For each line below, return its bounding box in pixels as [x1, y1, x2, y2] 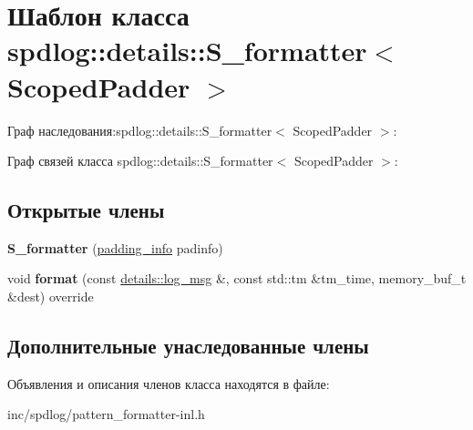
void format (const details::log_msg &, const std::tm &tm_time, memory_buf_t [7, 269, 467, 288]
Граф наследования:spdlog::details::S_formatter [7, 120, 272, 139]
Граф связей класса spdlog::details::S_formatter [7, 151, 273, 170]
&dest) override [7, 287, 94, 306]
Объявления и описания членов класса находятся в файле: [7, 374, 330, 393]
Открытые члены [7, 196, 165, 224]
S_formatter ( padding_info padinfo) [7, 238, 223, 257]
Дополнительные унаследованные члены [7, 332, 369, 360]
